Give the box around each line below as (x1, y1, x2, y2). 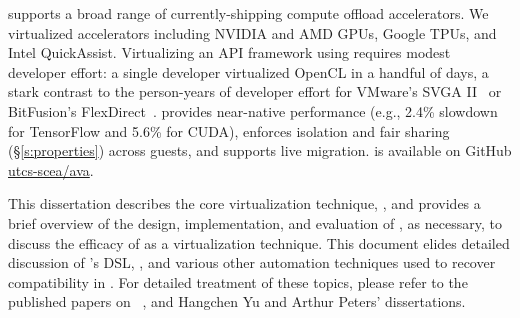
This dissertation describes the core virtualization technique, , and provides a (8, 193, 481, 214)
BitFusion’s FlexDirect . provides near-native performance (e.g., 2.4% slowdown (8, 100, 498, 121)
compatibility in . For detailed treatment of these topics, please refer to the (8, 271, 468, 292)
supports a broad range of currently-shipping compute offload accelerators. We (8, 3, 489, 23)
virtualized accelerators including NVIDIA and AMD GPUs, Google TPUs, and (8, 22, 497, 43)
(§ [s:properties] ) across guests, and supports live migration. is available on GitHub (8, 140, 512, 161)
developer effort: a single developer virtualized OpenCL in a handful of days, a (8, 61, 489, 82)
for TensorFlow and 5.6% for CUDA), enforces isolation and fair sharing (8, 120, 450, 141)
